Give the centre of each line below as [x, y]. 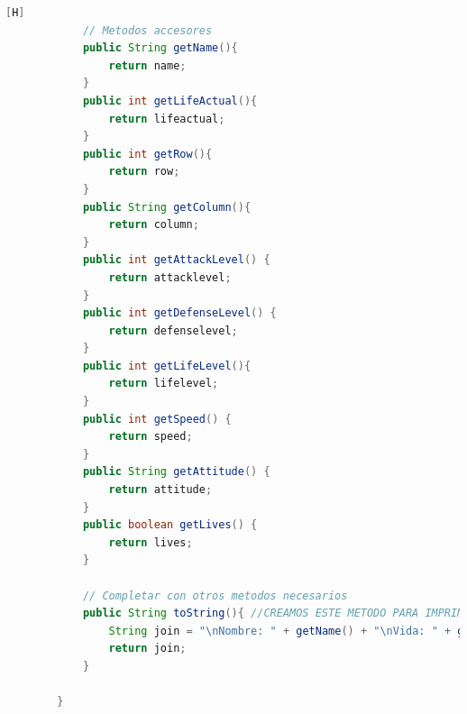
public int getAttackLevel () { [176, 260]
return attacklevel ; [170, 277]
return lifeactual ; [167, 119]
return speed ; [151, 437]
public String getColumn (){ [167, 207]
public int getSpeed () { [157, 419]
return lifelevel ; [164, 384]
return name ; [147, 65]
